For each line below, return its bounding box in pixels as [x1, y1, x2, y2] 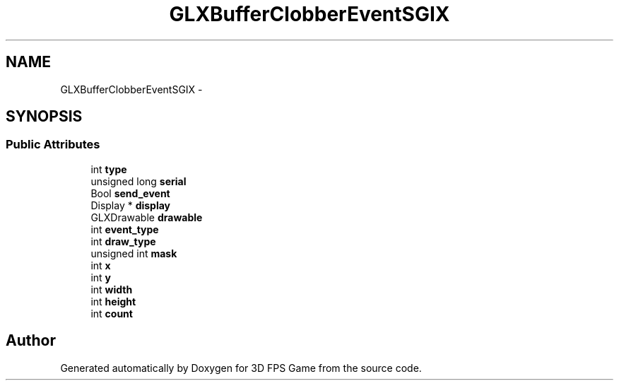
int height [90, 295, 136, 308]
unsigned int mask [90, 247, 177, 259]
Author [6, 332, 56, 350]
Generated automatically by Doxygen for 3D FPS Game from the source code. [60, 361, 422, 374]
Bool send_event [90, 187, 170, 199]
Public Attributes [6, 137, 100, 152]
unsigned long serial [90, 175, 187, 187]
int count [90, 307, 133, 320]
